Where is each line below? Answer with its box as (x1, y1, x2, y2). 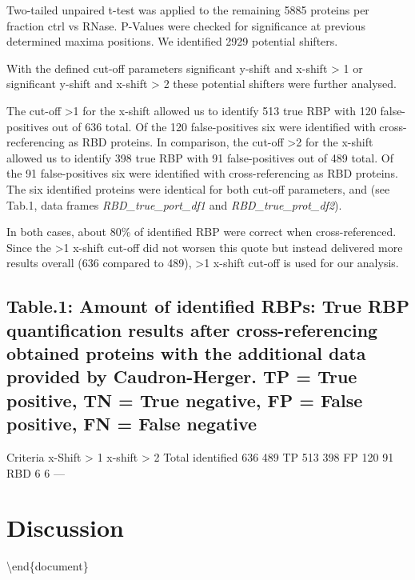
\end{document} (6, 558, 89, 574)
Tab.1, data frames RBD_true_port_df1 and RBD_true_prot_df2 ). (6, 196, 342, 213)
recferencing (6, 134, 65, 150)
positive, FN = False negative (6, 411, 257, 436)
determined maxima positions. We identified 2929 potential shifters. (6, 33, 338, 50)
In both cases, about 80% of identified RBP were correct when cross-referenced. (6, 223, 397, 240)
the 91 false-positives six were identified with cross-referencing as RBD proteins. (6, 165, 398, 182)
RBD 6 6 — (6, 464, 65, 481)
